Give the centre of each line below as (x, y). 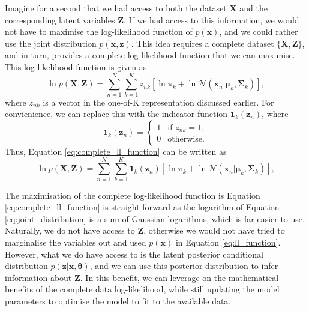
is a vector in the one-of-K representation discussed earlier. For (158, 102)
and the (253, 8)
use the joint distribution (51, 43)
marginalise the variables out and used (76, 242)
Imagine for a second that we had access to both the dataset (116, 8)
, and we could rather (259, 32)
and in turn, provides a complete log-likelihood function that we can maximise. (150, 55)
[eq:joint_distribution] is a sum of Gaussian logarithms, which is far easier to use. (155, 218)
